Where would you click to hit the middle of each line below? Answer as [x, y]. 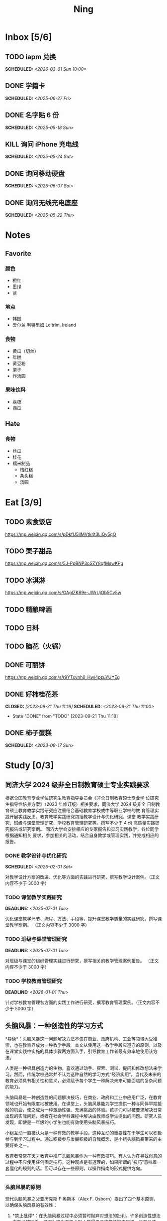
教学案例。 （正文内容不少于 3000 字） [49, 925]
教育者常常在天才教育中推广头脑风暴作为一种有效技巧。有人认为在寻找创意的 [83, 1156]
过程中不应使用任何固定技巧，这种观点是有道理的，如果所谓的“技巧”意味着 [81, 1162]
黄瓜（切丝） [25, 351]
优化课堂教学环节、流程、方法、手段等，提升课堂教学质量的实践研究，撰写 [81, 919]
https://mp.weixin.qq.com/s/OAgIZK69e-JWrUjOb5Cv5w [63, 593]
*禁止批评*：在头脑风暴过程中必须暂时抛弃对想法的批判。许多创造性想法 [86, 1216]
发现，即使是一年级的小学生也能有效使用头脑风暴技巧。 [62, 1122]
